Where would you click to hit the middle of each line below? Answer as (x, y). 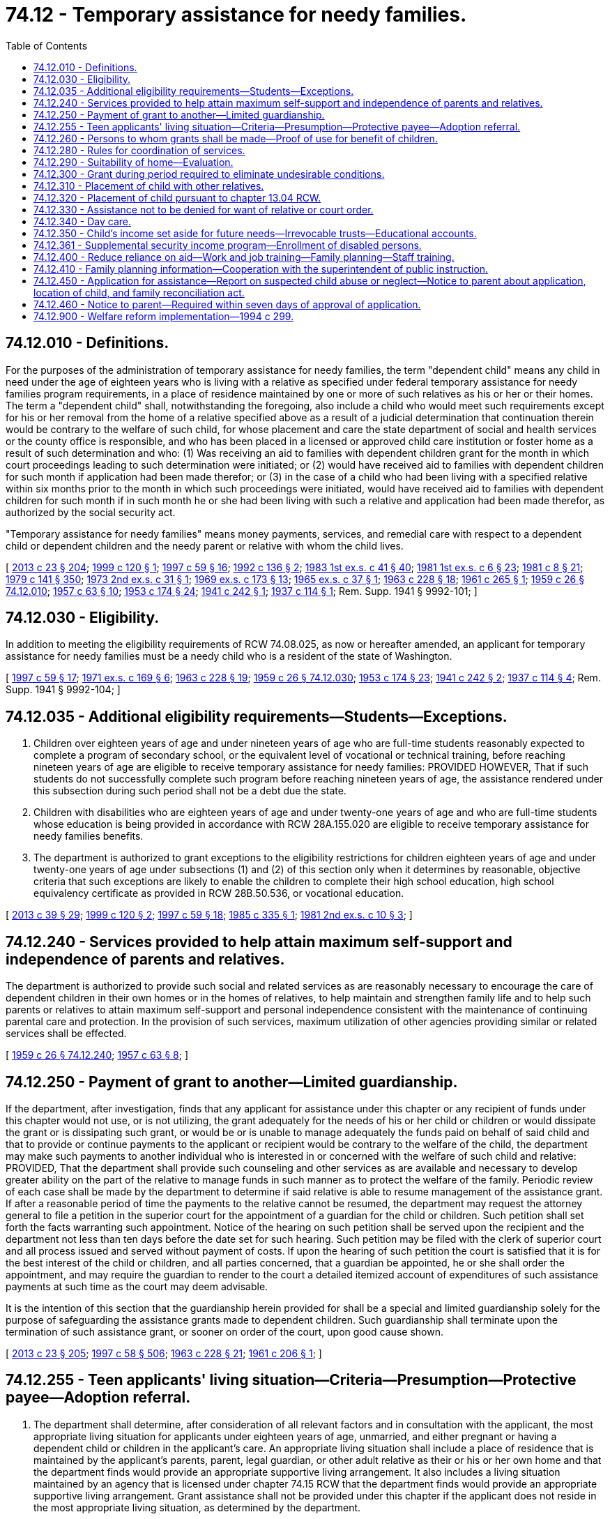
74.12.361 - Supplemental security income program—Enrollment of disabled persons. (228, 245)
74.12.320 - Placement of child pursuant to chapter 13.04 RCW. (177, 197)
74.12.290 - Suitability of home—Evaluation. (134, 162)
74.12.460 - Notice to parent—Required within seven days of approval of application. (227, 304)
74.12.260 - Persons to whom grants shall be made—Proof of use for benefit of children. (236, 138)
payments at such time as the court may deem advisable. (137, 1286)
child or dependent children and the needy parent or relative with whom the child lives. (205, 545)
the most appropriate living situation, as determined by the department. (197, 1507)
